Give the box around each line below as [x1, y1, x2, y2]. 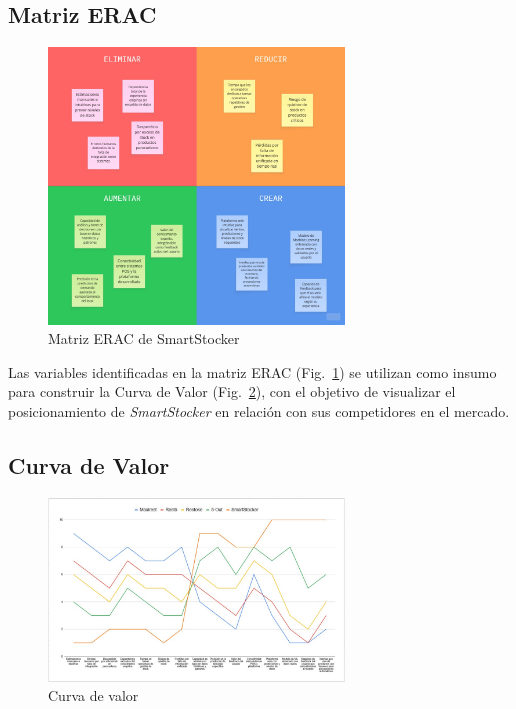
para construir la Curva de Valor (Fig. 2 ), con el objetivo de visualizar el [8, 381, 456, 402]
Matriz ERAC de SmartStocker [48, 328, 240, 349]
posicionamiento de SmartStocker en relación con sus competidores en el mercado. [8, 400, 510, 421]
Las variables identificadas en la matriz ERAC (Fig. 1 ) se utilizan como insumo [8, 361, 497, 382]
